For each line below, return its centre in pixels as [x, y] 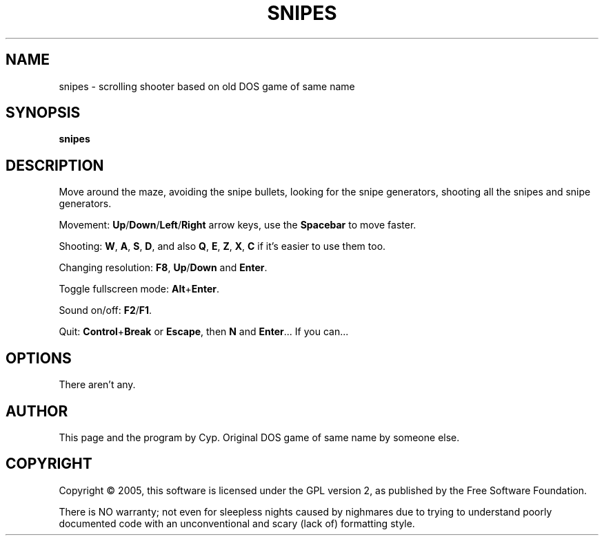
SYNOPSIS [43, 113]
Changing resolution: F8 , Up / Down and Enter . [163, 268]
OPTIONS [39, 358]
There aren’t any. [97, 385]
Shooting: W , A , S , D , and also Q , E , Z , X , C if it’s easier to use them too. [222, 246]
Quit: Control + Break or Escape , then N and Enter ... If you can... [204, 332]
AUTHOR [37, 411]
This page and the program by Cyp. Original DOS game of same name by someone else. [259, 437]
